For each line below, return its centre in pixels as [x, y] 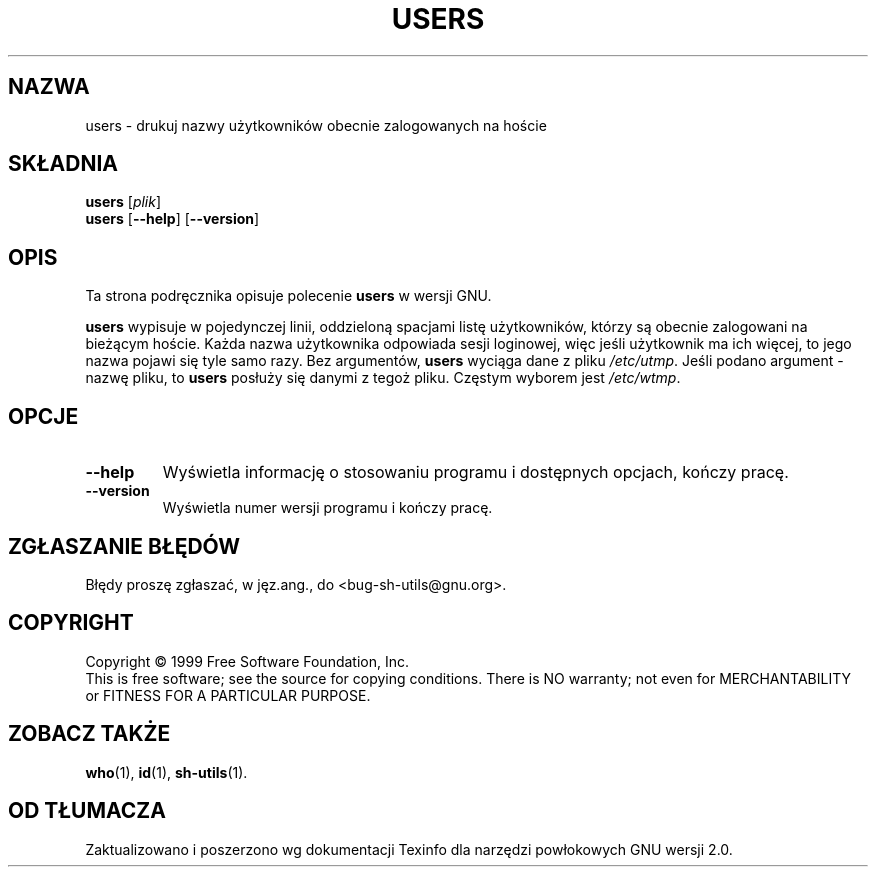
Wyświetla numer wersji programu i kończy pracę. [327, 508]
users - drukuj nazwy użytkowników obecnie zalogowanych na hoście [316, 125]
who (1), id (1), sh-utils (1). [166, 772]
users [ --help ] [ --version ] [172, 219]
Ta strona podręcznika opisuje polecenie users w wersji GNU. [288, 296]
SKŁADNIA [63, 164]
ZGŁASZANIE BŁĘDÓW [124, 546]
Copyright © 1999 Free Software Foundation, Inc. [247, 661]
